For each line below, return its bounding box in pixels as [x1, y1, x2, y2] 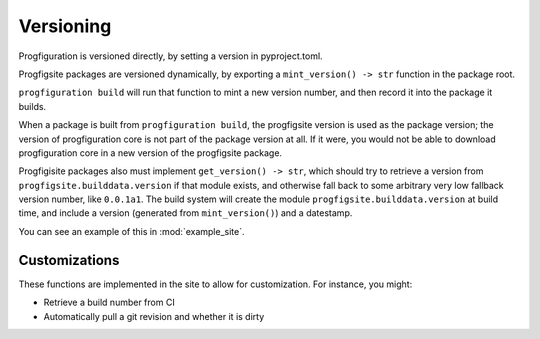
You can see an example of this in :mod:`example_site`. [18, 225, 245, 237]
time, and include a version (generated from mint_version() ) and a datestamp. [18, 207, 353, 219]
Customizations [18, 251, 120, 269]
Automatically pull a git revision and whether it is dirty [43, 310, 265, 322]
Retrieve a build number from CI [43, 296, 175, 309]
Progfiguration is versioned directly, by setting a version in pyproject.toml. [18, 50, 324, 62]
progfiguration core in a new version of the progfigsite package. [18, 146, 283, 159]
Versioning [18, 15, 112, 37]
